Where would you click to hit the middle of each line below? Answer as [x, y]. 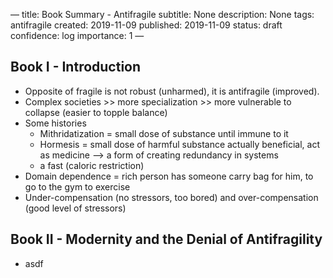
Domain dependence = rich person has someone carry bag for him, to [169, 176]
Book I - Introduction [76, 67]
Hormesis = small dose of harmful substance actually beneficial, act [180, 144]
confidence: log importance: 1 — [77, 35]
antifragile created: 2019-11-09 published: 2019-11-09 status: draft [146, 25]
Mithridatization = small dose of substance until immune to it [164, 133]
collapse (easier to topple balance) [96, 112]
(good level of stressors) [75, 208]
